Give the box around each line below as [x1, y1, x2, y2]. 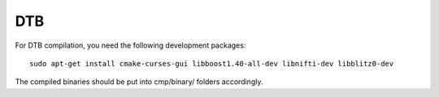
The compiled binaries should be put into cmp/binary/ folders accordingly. [15, 77, 263, 86]
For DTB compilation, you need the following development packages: [15, 40, 246, 50]
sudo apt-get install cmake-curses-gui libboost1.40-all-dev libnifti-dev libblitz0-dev [29, 59, 394, 68]
